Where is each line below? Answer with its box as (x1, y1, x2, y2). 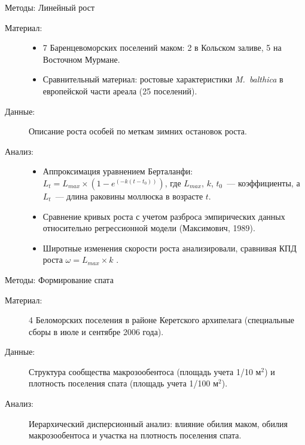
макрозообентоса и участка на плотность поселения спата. (29, 429, 242, 441)
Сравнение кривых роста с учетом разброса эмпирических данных (42, 210, 285, 222)
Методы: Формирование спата (5, 273, 114, 286)
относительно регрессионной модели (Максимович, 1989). (42, 222, 255, 234)
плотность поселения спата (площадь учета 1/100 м (29, 377, 219, 389)
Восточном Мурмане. (42, 53, 120, 65)
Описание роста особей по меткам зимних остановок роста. (29, 125, 247, 137)
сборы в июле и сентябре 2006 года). (29, 325, 164, 337)
